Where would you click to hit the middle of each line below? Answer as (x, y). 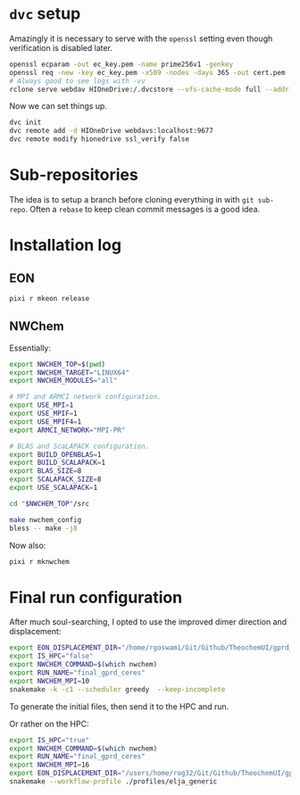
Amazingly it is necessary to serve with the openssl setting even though (141, 38)
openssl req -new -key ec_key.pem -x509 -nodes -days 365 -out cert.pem (147, 72)
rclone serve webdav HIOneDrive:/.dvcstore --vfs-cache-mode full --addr (150, 89)
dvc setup (45, 14)
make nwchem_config (46, 520)
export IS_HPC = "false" (51, 656)
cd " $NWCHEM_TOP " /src (50, 503)
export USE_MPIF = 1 (43, 414)
